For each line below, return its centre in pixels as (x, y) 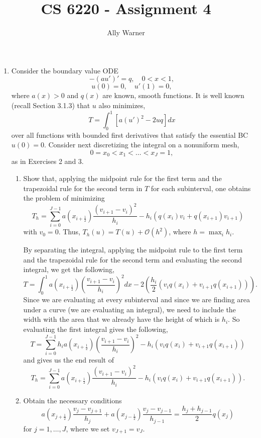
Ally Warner (126, 32)
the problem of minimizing (64, 198)
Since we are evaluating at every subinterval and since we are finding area (137, 299)
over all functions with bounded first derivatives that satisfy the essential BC (130, 135)
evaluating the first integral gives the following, (96, 329)
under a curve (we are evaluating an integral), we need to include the (129, 309)
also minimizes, (122, 105)
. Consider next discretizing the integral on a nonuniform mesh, (142, 145)
